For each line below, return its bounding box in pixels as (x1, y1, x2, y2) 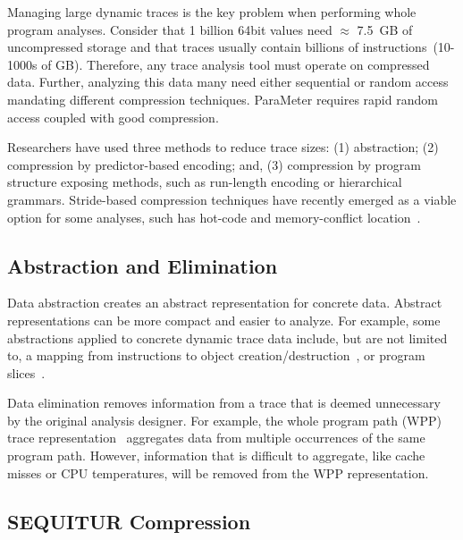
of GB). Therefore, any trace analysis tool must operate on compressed (41, 55, 430, 73)
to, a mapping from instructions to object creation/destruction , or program (7, 346, 425, 365)
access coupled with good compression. (7, 107, 219, 126)
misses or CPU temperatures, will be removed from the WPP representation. (7, 463, 429, 482)
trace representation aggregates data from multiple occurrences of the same (7, 428, 425, 447)
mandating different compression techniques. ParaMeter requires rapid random (7, 89, 438, 108)
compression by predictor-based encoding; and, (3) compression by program (7, 155, 422, 173)
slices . (7, 363, 46, 382)
